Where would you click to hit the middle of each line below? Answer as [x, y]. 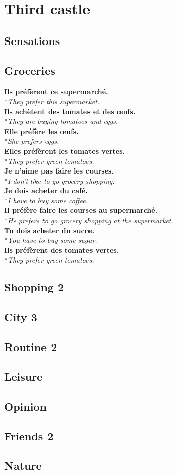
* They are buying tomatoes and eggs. [61, 121]
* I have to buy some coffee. [46, 200]
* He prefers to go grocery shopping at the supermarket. [89, 220]
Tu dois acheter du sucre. [49, 230]
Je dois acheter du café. [46, 190]
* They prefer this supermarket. [52, 101]
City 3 [21, 317]
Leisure [24, 376]
